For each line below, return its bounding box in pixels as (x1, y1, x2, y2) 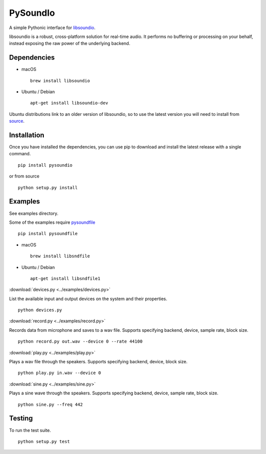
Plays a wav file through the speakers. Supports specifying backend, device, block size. (9, 359, 188, 365)
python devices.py (18, 307, 63, 313)
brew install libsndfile (30, 253, 90, 259)
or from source (9, 173, 39, 179)
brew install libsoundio (30, 78, 90, 83)
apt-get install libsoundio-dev (30, 100, 108, 106)
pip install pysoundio (18, 162, 73, 168)
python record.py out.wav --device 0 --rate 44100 (18, 339, 143, 345)
